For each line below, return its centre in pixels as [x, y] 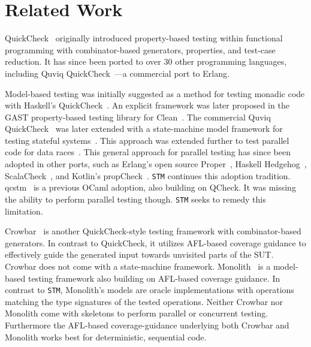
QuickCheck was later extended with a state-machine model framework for [144, 129]
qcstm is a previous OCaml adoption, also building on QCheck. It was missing [150, 187]
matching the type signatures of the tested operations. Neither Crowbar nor [144, 301]
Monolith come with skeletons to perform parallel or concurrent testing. [137, 313]
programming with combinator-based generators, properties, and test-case [140, 49]
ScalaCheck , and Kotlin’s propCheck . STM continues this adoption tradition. [148, 175]
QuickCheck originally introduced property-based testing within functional [144, 38]
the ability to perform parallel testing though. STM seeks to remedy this [135, 199]
